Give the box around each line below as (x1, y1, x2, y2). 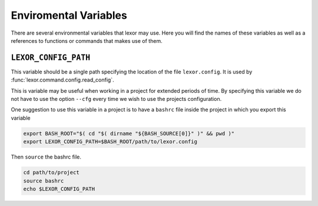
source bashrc (23, 177, 64, 184)
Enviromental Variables (11, 9, 128, 22)
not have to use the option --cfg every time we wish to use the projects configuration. (11, 96, 222, 103)
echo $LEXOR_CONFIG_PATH (23, 185, 95, 192)
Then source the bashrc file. (11, 153, 82, 161)
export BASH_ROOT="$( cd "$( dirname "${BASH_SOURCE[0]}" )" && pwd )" (23, 130, 235, 137)
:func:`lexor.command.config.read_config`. (11, 76, 114, 83)
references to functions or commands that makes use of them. (11, 37, 163, 44)
